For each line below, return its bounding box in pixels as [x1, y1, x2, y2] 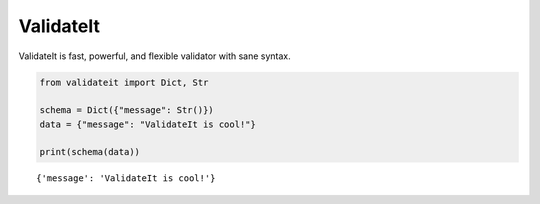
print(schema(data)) [39, 146, 140, 158]
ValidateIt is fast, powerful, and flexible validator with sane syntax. [18, 50, 292, 62]
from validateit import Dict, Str [39, 76, 209, 88]
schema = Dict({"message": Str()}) [39, 105, 214, 116]
